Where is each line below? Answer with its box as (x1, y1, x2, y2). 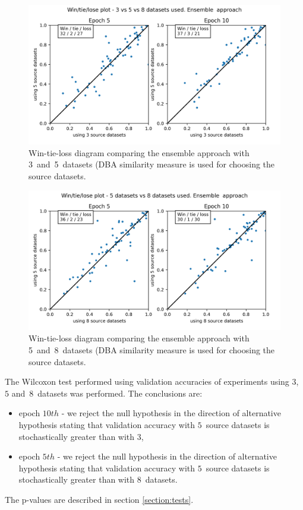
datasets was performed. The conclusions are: (37, 387, 203, 399)
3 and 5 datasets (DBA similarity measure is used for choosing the (29, 158, 275, 170)
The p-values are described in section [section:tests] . (5, 493, 194, 505)
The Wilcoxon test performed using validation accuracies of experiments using (5, 375, 289, 388)
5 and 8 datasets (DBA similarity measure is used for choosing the (29, 343, 275, 356)
